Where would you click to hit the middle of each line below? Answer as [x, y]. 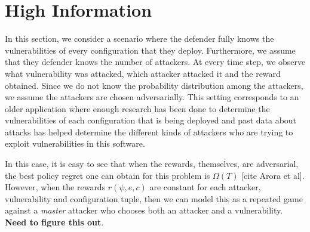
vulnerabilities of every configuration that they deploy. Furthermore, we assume [150, 50]
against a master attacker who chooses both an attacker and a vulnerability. [144, 210]
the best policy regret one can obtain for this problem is [108, 175]
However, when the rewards [55, 187]
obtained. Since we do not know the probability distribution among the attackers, [154, 85]
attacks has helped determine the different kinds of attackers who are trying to [149, 132]
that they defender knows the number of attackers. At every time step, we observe [155, 62]
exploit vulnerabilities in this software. [75, 143]
